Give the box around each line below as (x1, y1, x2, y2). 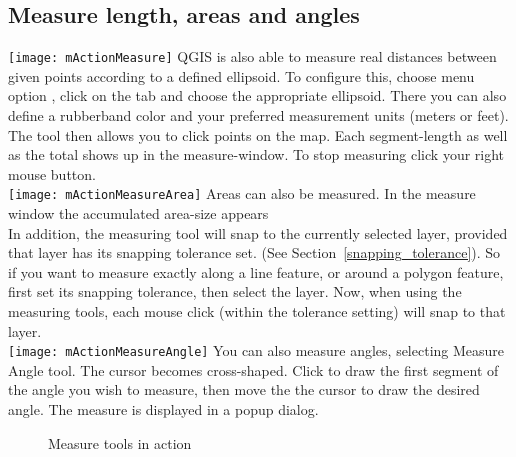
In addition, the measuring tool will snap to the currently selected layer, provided (8, 222, 508, 243)
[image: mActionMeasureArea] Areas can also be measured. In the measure (8, 183, 476, 204)
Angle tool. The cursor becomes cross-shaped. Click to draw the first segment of (8, 359, 499, 380)
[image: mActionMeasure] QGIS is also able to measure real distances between (8, 46, 497, 67)
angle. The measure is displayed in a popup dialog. (8, 399, 319, 420)
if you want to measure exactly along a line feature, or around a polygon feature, (8, 261, 504, 282)
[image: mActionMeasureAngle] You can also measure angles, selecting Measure (8, 340, 505, 361)
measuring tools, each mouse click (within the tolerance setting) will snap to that (8, 301, 506, 322)
